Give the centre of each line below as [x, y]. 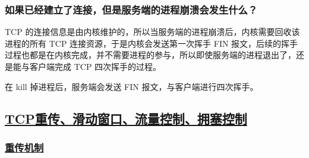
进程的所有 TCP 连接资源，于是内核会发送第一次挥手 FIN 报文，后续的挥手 [152, 43]
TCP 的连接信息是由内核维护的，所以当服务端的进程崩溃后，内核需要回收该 [152, 32]
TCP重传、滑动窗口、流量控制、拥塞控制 [126, 118]
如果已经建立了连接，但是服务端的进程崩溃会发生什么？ [131, 9]
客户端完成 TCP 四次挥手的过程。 [95, 66]
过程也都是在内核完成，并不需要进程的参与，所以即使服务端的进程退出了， [150, 55]
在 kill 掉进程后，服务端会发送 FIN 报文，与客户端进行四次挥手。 [132, 86]
